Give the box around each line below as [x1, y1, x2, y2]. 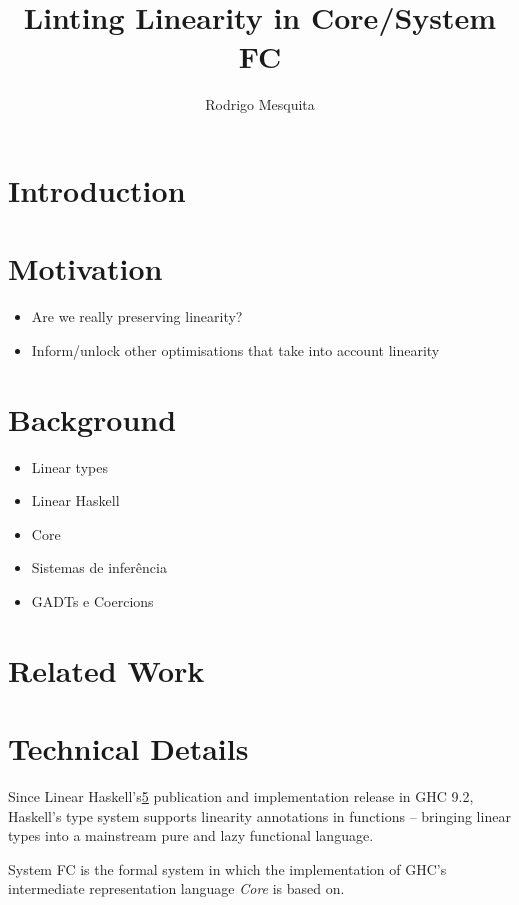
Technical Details [8, 728, 249, 769]
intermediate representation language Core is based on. [8, 878, 345, 899]
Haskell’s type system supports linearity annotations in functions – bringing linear [8, 805, 511, 826]
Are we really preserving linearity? [31, 306, 243, 327]
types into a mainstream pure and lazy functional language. [8, 825, 374, 846]
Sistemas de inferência [31, 557, 167, 578]
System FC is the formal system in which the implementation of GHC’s [8, 858, 447, 879]
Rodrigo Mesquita [205, 94, 315, 115]
